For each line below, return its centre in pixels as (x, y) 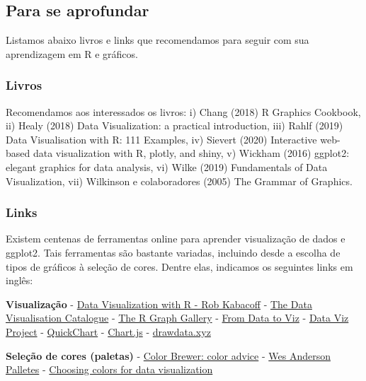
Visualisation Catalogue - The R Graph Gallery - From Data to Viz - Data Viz (177, 318)
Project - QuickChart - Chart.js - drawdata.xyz (108, 331)
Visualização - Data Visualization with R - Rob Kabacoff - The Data (159, 304)
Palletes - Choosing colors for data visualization (109, 369)
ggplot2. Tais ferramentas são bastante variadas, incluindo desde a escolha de (173, 252)
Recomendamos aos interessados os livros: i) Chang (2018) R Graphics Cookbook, (183, 111)
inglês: (19, 280)
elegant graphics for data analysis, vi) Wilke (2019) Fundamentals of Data (167, 166)
